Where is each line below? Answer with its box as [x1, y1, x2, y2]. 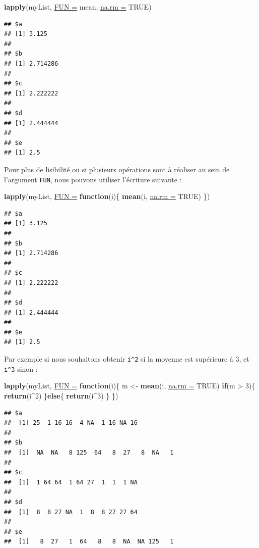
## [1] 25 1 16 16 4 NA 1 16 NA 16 [4, 419, 138, 427]
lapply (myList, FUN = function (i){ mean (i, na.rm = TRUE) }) [4, 191, 210, 202]
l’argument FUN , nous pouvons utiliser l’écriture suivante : [4, 174, 182, 184]
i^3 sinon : [4, 363, 38, 374]
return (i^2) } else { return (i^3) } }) [4, 390, 118, 401]
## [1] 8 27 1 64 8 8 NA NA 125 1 [4, 538, 174, 545]
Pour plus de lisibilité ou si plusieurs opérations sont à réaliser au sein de [4, 164, 230, 174]
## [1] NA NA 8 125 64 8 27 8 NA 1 [4, 449, 174, 456]
